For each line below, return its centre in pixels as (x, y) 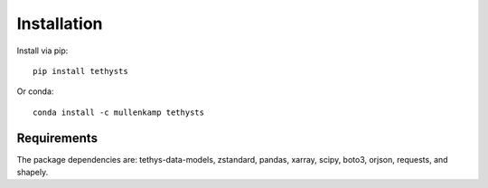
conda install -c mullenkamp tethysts (119, 112)
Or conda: (35, 91)
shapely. (33, 173)
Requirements (57, 138)
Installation (60, 23)
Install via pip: (42, 51)
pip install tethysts (80, 71)
